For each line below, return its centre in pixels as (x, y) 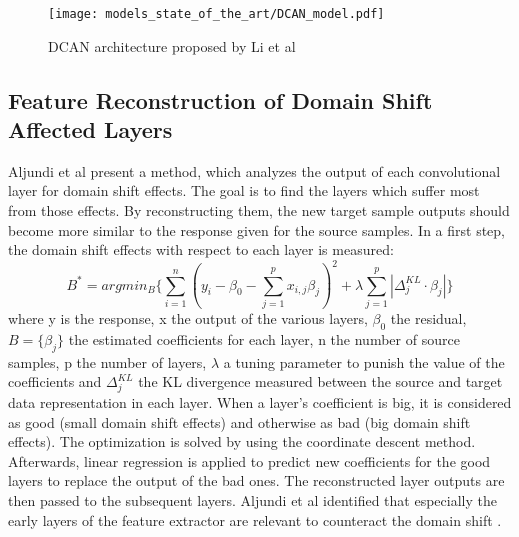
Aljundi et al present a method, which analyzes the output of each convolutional (254, 170)
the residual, (428, 318)
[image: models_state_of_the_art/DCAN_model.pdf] (216, 14)
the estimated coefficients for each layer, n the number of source (264, 338)
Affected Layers (90, 129)
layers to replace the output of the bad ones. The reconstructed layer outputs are (256, 480)
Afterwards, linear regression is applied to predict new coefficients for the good (249, 460)
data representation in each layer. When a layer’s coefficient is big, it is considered (260, 401)
